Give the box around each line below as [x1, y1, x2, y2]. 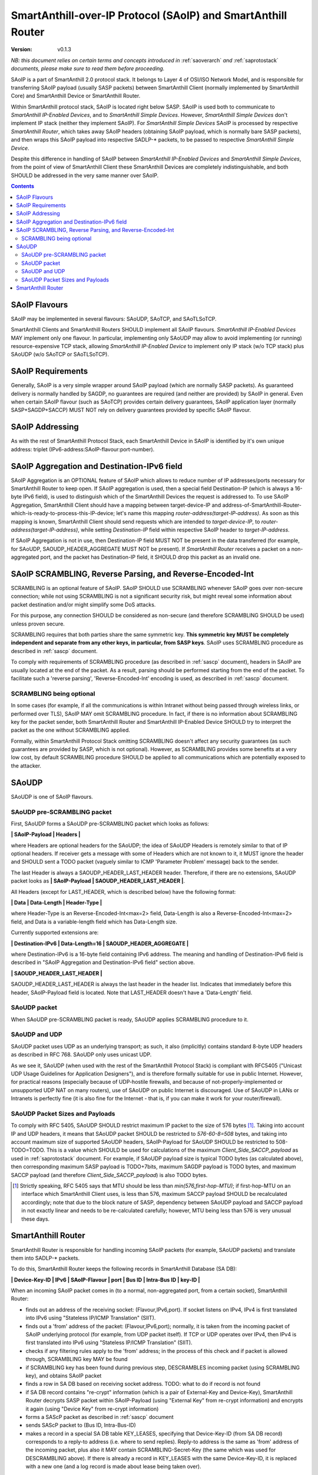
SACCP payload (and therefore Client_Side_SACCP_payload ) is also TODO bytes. [11, 1171, 208, 1178]
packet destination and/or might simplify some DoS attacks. [11, 601, 156, 608]
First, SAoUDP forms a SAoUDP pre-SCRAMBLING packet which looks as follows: [11, 820, 209, 827]
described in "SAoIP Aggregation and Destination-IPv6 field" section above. [11, 959, 196, 966]
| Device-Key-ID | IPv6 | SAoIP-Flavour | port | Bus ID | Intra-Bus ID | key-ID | [11, 1276, 200, 1283]
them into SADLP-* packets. [11, 1254, 79, 1261]
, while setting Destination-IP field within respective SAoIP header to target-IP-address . [77, 526, 290, 533]
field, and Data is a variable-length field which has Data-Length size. [11, 918, 177, 925]
